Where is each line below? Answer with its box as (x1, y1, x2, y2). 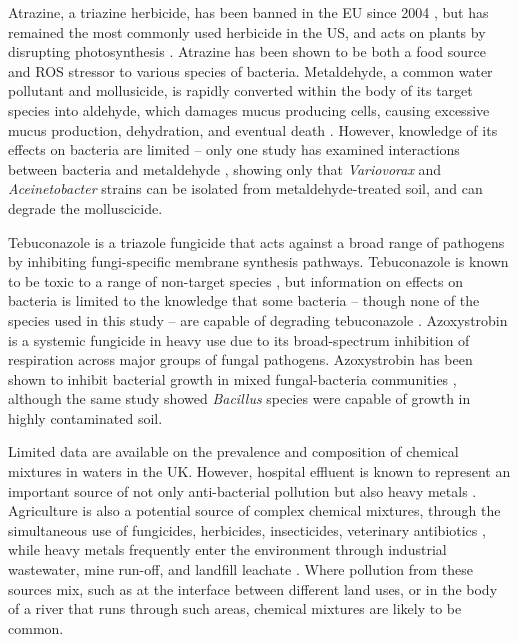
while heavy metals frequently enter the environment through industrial (8, 539, 447, 560)
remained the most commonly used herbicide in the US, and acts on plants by (8, 21, 486, 42)
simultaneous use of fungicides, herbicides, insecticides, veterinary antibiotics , (8, 519, 486, 540)
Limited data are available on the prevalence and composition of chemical (8, 441, 459, 462)
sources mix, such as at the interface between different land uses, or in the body (8, 578, 498, 599)
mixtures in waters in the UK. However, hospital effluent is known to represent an (8, 461, 511, 482)
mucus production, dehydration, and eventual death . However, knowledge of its (8, 119, 498, 140)
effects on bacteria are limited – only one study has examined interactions (8, 139, 460, 160)
